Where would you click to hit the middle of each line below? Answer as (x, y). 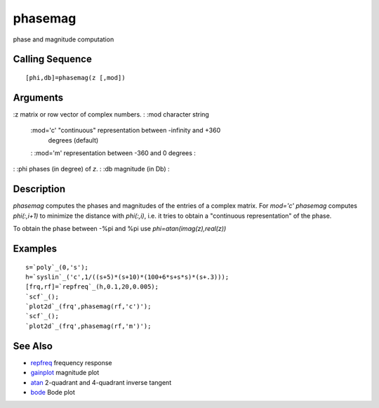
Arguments (38, 97)
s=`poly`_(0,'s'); (57, 267)
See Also (33, 346)
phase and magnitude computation (64, 39)
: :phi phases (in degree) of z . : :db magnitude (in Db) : (91, 169)
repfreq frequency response (71, 362)
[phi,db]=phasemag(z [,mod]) (75, 78)
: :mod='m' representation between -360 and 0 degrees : (113, 153)
